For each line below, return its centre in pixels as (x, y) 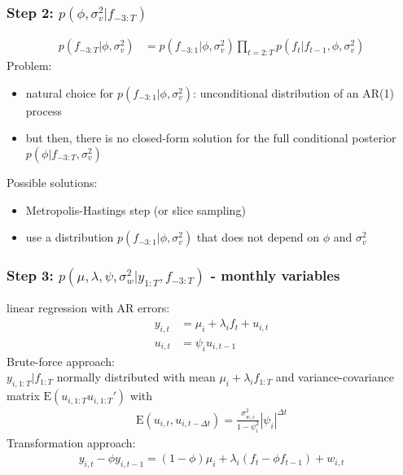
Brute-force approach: (61, 361)
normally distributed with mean (136, 377)
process (44, 110)
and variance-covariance (335, 377)
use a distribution (70, 237)
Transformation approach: (71, 442)
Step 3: (30, 275)
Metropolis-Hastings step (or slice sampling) (136, 209)
